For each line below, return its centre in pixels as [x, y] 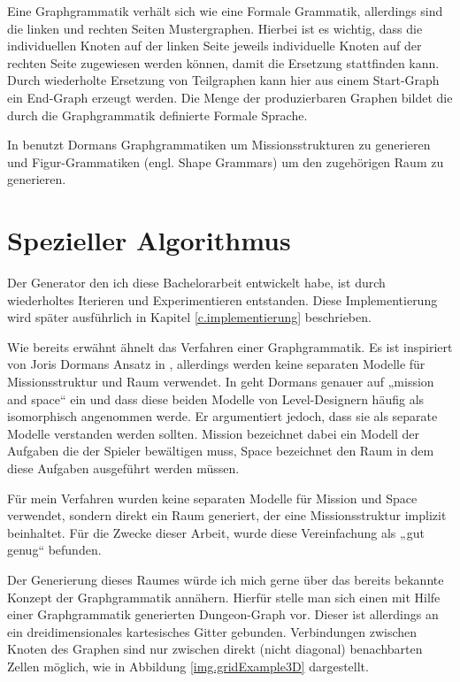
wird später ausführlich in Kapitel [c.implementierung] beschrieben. [189, 317]
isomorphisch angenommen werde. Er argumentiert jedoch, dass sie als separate [222, 416]
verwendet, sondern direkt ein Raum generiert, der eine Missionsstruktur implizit [227, 515]
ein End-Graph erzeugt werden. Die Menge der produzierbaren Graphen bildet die [230, 97]
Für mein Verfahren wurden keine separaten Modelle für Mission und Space [212, 498]
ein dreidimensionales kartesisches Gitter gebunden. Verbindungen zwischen [212, 631]
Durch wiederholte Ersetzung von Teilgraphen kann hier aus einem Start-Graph [223, 80]
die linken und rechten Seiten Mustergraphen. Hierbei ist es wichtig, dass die [215, 28]
